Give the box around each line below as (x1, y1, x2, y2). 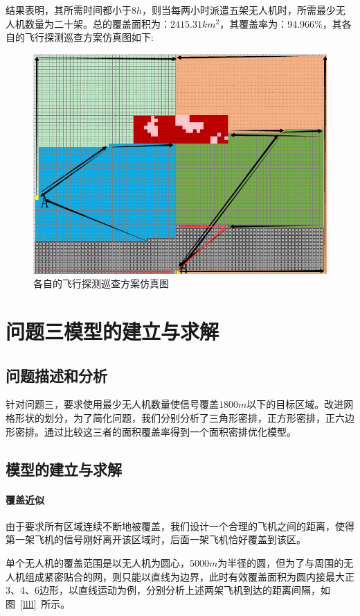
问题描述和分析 (6, 364, 107, 386)
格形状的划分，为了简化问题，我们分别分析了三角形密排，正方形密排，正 (6, 411, 335, 425)
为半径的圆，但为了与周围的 (217, 555, 344, 570)
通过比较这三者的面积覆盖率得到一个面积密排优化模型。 (44, 424, 296, 438)
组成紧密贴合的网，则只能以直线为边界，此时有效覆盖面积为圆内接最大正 (24, 569, 354, 583)
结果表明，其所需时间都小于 (6, 3, 132, 17)
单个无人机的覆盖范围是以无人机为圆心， (6, 555, 190, 570)
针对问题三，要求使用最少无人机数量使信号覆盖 (6, 397, 219, 411)
